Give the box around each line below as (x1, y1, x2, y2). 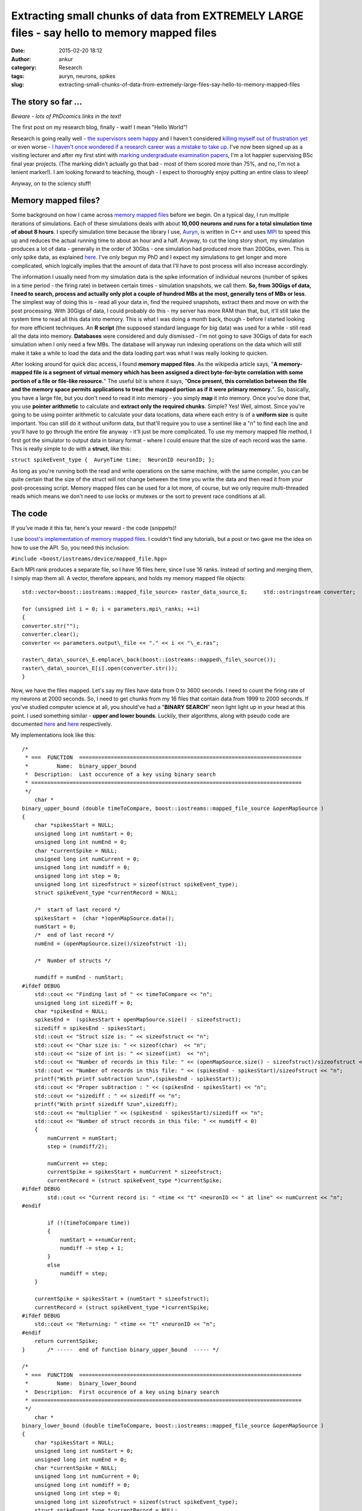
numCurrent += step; (47, 1160, 108, 1166)
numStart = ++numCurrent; (60, 1236, 137, 1243)
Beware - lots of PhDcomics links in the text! (11, 112, 122, 120)
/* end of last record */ (34, 931, 115, 939)
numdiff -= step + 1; (60, 1244, 124, 1251)
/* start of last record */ (34, 907, 121, 913)
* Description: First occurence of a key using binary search (25, 1388, 220, 1396)
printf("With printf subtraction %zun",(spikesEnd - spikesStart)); (34, 1076, 241, 1082)
